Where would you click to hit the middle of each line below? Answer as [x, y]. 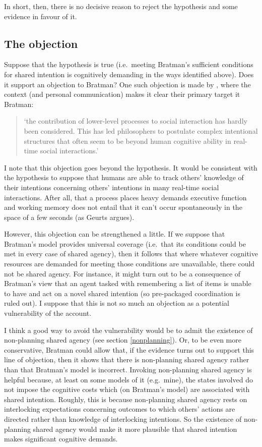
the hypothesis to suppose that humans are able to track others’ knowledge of [124, 177]
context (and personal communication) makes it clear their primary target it [122, 94]
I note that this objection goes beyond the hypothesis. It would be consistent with [131, 167]
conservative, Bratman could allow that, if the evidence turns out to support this [129, 349]
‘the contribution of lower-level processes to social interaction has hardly [136, 121]
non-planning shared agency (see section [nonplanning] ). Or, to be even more [123, 340]
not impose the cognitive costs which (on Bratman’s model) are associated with [127, 389]
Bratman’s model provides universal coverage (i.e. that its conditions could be [125, 243]
